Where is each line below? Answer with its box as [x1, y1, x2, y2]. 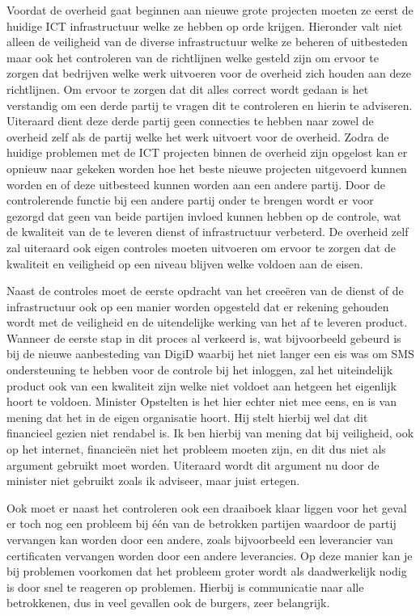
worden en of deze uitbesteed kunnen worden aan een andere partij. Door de [6, 175, 385, 192]
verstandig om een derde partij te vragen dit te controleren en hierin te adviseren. [6, 96, 413, 113]
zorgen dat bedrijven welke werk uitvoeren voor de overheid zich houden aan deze [6, 65, 411, 82]
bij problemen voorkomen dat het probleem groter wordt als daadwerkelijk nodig [6, 563, 407, 580]
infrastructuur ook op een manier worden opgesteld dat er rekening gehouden [6, 297, 389, 314]
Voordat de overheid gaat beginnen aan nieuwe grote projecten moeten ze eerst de [6, 2, 414, 18]
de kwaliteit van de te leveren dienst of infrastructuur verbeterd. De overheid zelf [6, 223, 409, 240]
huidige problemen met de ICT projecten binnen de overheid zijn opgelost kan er [6, 144, 408, 161]
